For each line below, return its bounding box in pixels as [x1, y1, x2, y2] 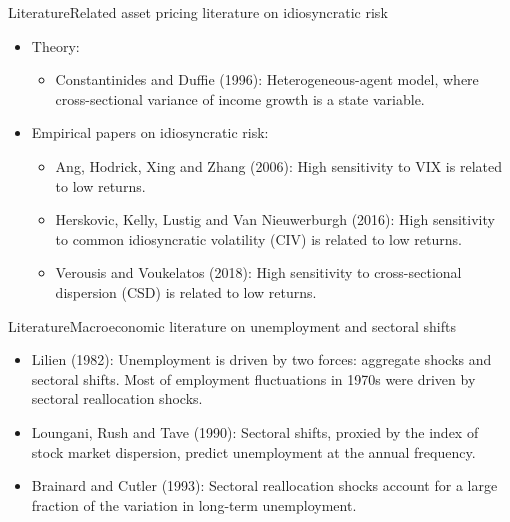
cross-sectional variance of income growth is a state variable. [55, 88, 425, 109]
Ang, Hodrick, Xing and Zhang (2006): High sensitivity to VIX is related [55, 155, 502, 176]
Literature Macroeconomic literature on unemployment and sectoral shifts [8, 315, 456, 336]
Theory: [31, 35, 80, 56]
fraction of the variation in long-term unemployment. [31, 494, 357, 515]
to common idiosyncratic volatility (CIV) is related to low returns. [55, 228, 462, 249]
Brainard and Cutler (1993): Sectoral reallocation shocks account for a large [31, 475, 498, 496]
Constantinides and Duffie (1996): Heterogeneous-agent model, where [55, 69, 479, 90]
